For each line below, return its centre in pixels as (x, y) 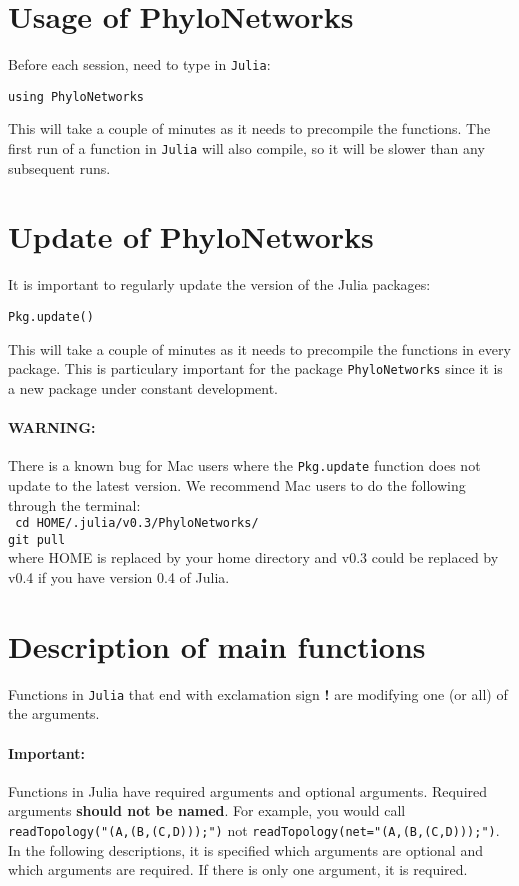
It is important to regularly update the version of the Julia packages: (219, 284)
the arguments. (54, 713)
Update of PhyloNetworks (191, 236)
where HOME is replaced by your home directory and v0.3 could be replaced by (253, 557)
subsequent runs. (59, 167)
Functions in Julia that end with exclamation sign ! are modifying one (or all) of (258, 693)
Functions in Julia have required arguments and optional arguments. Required (248, 790)
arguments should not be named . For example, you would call (207, 810)
